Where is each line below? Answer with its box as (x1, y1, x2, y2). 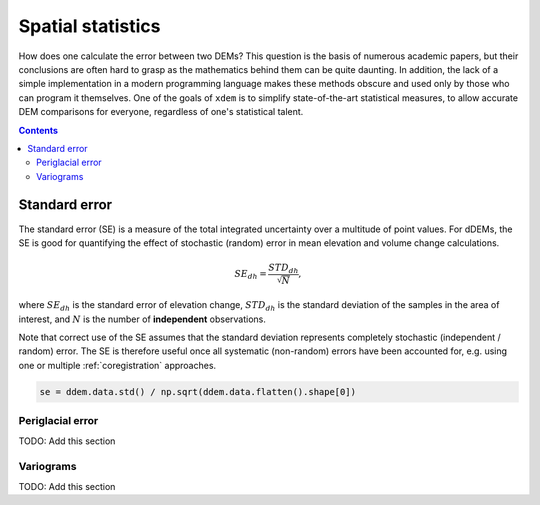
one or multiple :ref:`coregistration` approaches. (18, 359, 217, 371)
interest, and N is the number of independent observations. (18, 313, 267, 325)
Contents (18, 124, 59, 136)
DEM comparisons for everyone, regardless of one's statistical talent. (18, 106, 304, 118)
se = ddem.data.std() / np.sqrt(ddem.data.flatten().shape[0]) (39, 386, 357, 397)
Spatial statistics (18, 15, 161, 37)
